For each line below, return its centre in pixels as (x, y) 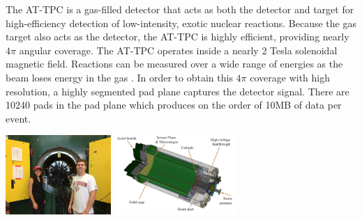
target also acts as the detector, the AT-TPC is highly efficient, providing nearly (178, 37)
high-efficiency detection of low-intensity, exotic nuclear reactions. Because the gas (181, 23)
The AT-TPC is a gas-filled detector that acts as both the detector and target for (180, 9)
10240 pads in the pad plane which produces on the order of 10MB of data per (174, 105)
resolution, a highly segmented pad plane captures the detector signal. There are (178, 91)
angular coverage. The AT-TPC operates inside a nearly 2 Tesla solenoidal (178, 50)
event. (18, 118)
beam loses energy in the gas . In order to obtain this (119, 77)
